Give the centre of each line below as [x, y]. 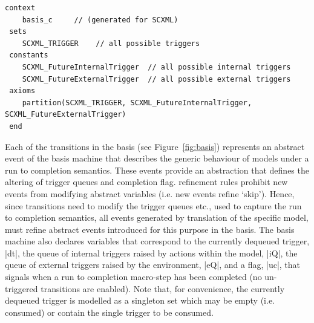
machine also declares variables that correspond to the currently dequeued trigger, [157, 241]
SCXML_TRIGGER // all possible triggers [111, 43]
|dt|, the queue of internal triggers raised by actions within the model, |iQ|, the [151, 253]
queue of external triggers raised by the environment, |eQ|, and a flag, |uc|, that [153, 265]
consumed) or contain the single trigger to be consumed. [109, 312]
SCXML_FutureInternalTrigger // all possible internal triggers [156, 67]
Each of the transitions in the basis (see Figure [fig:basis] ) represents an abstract [155, 146]
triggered [21, 288]
